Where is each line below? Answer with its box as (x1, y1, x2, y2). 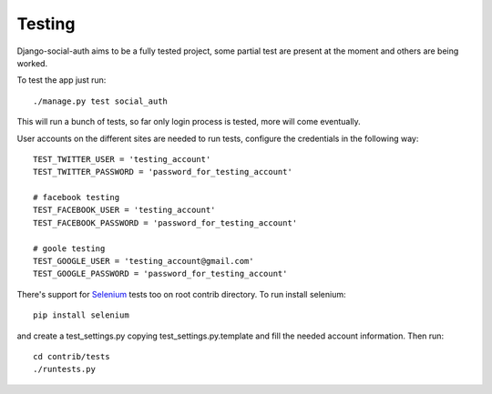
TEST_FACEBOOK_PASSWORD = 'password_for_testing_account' (33, 217, 298, 227)
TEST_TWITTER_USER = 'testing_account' (33, 154, 211, 164)
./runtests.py (33, 364, 96, 375)
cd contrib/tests (33, 351, 110, 361)
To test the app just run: (16, 75, 107, 86)
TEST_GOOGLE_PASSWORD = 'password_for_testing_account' (33, 268, 288, 279)
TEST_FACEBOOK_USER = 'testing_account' (33, 205, 216, 216)
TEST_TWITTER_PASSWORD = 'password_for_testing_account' (33, 167, 293, 177)
